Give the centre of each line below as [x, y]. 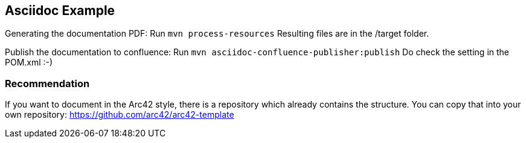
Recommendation [47, 83]
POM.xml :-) [29, 62]
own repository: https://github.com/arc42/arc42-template [120, 115]
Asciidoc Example [60, 11]
